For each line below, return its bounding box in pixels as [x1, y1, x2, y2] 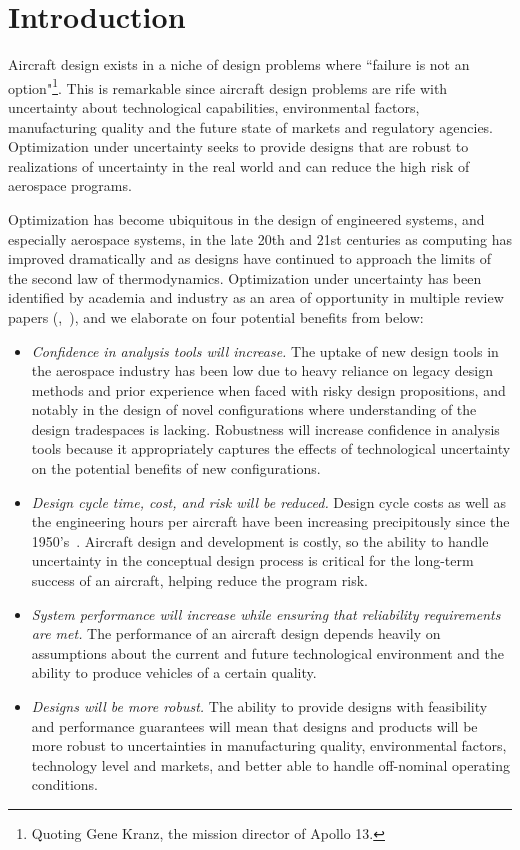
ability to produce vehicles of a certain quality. [31, 662, 317, 683]
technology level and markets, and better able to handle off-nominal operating [31, 754, 510, 775]
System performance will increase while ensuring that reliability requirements [31, 603, 501, 624]
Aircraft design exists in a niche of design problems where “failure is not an [8, 54, 470, 75]
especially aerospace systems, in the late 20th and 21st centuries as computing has [8, 228, 512, 249]
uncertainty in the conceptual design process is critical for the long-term [31, 550, 474, 571]
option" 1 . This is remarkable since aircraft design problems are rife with [8, 74, 448, 98]
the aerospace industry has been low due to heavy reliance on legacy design [31, 360, 494, 381]
